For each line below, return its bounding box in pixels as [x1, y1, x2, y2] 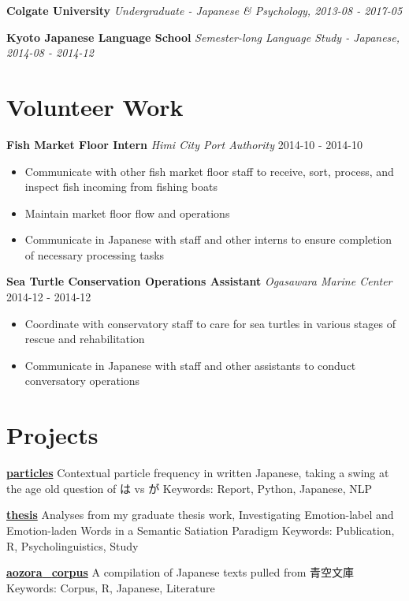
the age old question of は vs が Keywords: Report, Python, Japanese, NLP [6, 480, 373, 496]
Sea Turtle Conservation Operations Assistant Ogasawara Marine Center [6, 273, 392, 289]
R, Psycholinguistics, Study [6, 537, 139, 554]
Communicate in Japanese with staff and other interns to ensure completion [24, 231, 392, 248]
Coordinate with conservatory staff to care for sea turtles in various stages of [24, 315, 396, 331]
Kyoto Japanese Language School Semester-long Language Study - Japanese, [6, 28, 400, 45]
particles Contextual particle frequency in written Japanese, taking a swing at [6, 465, 389, 481]
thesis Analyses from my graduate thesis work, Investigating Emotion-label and [6, 506, 394, 523]
